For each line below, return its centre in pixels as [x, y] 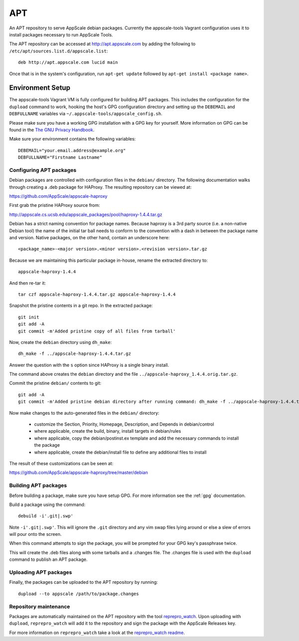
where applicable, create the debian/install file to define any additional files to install [120, 452]
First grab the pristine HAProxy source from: [55, 205]
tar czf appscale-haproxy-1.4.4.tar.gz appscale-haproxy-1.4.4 [97, 294]
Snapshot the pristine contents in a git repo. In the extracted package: [81, 306]
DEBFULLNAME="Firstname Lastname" [60, 158]
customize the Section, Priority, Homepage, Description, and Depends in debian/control [124, 424]
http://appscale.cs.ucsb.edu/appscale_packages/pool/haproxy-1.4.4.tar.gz [86, 214]
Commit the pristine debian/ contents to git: [55, 383]
